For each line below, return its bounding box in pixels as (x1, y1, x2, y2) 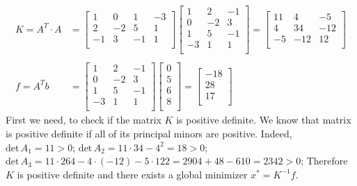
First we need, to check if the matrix (6, 112, 161, 127)
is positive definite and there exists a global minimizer (17, 167, 248, 181)
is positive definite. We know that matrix (176, 112, 351, 127)
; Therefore (301, 153, 348, 168)
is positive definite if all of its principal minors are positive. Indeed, (6, 126, 292, 140)
